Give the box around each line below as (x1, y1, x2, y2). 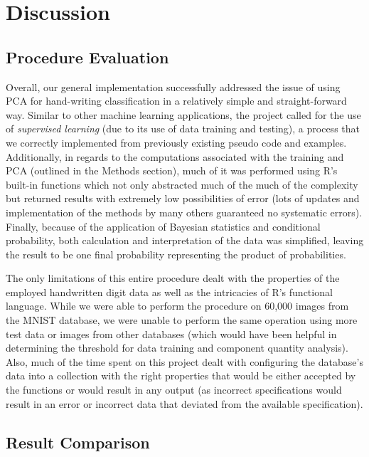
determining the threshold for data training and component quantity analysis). (6, 340, 348, 355)
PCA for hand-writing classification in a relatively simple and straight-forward (6, 93, 347, 108)
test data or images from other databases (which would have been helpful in (6, 326, 337, 341)
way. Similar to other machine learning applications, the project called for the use (6, 107, 361, 122)
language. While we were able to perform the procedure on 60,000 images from (6, 298, 349, 313)
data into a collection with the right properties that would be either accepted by (6, 368, 356, 383)
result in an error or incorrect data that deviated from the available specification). (6, 396, 363, 411)
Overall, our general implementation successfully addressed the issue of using (6, 79, 341, 94)
